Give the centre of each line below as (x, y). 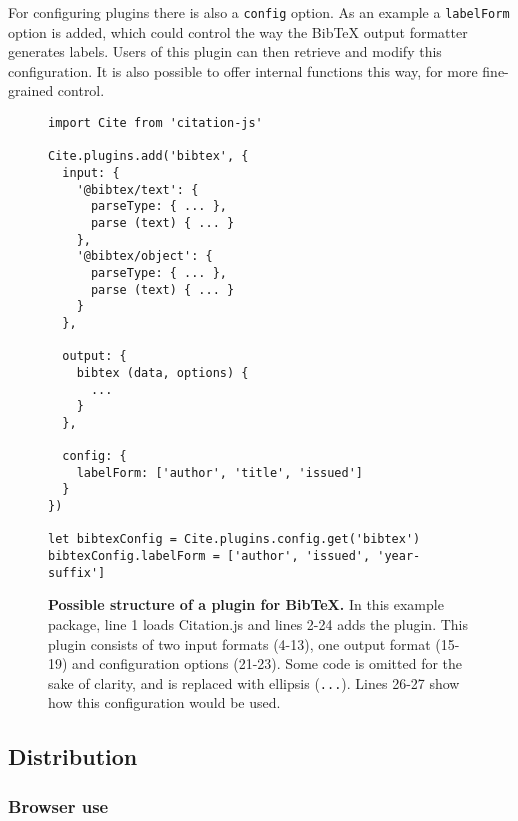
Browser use (58, 805)
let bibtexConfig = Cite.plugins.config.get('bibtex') (234, 539)
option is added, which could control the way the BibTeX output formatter (238, 31)
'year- (399, 556)
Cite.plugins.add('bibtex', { (148, 156)
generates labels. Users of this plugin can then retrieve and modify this (225, 51)
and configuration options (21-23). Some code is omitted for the (267, 663)
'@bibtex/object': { (144, 256)
